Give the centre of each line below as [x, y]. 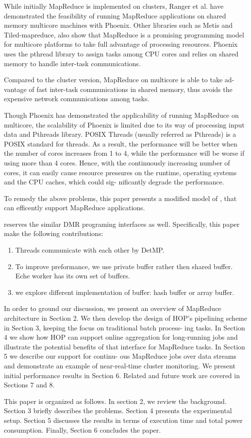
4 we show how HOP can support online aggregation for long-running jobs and [121, 337]
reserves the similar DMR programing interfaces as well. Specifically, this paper [122, 224]
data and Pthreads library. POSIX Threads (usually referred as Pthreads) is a [120, 134]
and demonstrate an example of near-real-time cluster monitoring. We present [120, 365]
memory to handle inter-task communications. [72, 63]
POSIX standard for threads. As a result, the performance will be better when [121, 143]
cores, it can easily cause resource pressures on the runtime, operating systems [120, 172]
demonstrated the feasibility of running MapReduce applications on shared [115, 15]
